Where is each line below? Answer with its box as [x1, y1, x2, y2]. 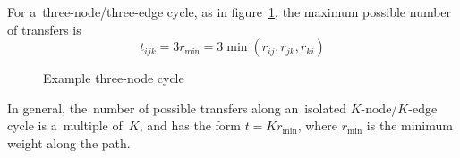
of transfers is [7, 20, 81, 38]
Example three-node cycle [43, 69, 184, 87]
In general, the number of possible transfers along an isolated [7, 98, 346, 117]
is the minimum [366, 116, 453, 135]
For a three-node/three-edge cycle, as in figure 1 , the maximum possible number [7, 3, 452, 21]
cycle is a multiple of [7, 116, 123, 135]
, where [297, 116, 338, 135]
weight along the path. [7, 133, 131, 152]
